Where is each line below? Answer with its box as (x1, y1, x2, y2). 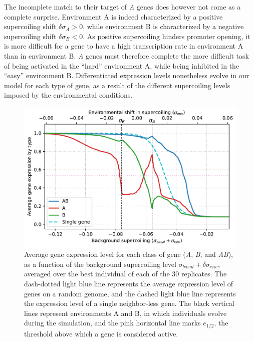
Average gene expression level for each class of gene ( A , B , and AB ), (24, 249, 233, 259)
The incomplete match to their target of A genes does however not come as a (4, 2, 241, 12)
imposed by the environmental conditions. (4, 90, 133, 100)
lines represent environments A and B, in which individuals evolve (24, 307, 227, 318)
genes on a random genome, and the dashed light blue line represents (24, 288, 236, 298)
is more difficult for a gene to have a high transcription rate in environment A (4, 41, 243, 51)
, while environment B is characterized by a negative (83, 21, 244, 32)
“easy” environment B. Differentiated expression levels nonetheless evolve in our (4, 70, 249, 81)
